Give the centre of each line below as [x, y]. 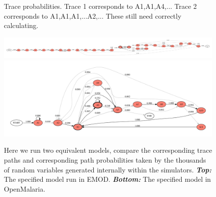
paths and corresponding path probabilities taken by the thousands [105, 160]
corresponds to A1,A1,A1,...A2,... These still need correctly [93, 15]
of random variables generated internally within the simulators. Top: [108, 169]
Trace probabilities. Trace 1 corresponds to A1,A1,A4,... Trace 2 [100, 6]
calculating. [21, 25]
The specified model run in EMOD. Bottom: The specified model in [108, 179]
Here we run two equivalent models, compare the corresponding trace [108, 150]
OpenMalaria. [25, 188]
